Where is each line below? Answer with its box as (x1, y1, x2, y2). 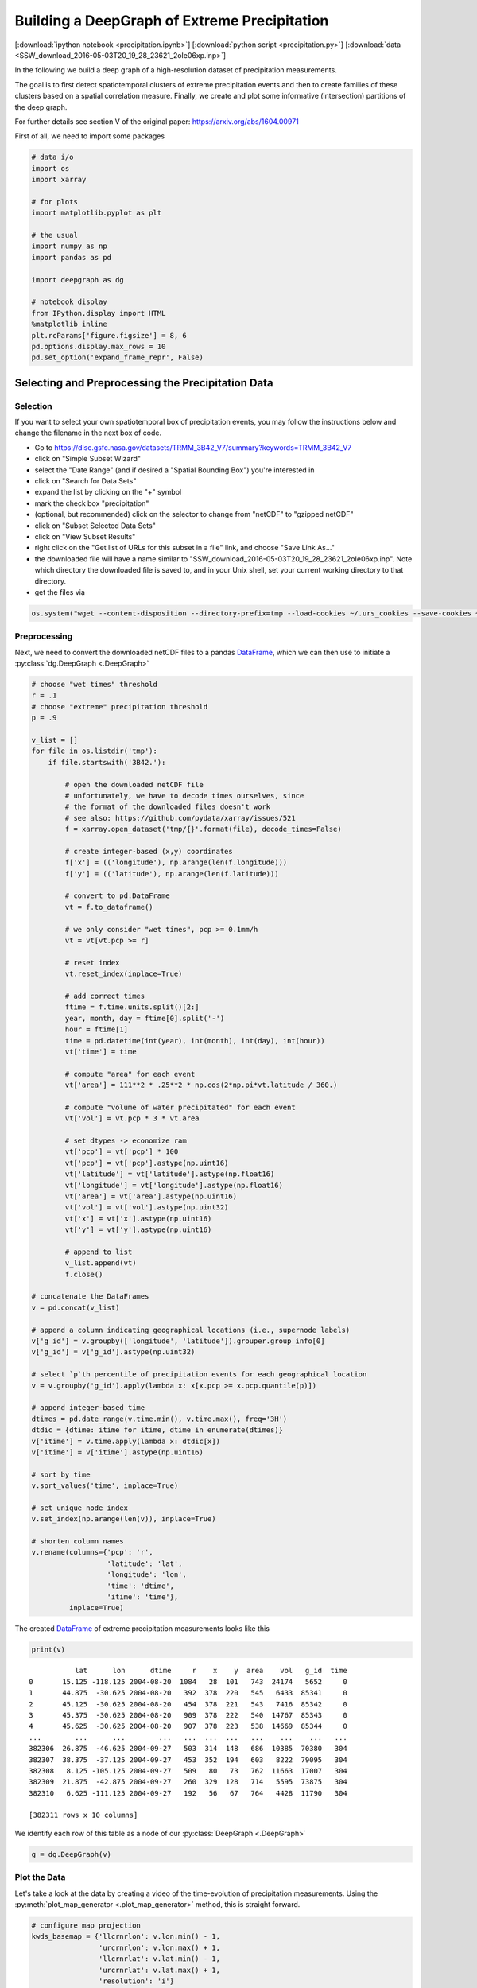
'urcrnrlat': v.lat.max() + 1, (98, 1965, 220, 1974)
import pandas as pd (31, 253, 111, 262)
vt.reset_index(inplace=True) (64, 969, 183, 978)
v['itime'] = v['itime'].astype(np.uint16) (31, 1447, 204, 1457)
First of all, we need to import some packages (14, 131, 165, 141)
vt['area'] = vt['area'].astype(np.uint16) (64, 1191, 238, 1201)
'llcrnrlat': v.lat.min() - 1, (98, 1955, 220, 1963)
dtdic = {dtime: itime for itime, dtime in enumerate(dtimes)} (31, 1426, 284, 1435)
